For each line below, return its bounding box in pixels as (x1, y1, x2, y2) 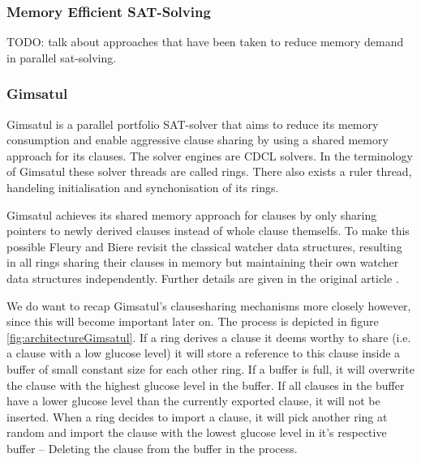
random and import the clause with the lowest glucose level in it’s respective (6, 424, 387, 441)
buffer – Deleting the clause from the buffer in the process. (6, 439, 298, 456)
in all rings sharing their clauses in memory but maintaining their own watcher (6, 254, 399, 271)
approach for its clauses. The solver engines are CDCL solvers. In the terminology (6, 147, 413, 164)
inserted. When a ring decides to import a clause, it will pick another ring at (6, 408, 388, 425)
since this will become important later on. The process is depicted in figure (6, 313, 379, 330)
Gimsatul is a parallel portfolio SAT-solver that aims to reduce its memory (6, 115, 379, 132)
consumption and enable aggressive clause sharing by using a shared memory (6, 131, 389, 148)
